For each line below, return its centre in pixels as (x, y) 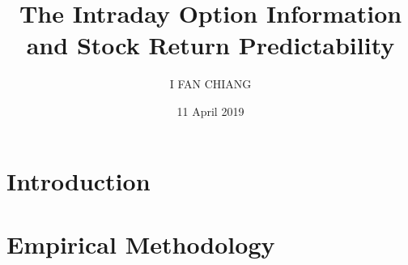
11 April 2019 (210, 111)
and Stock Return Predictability (210, 45)
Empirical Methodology (141, 244)
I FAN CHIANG (210, 84)
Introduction (79, 180)
